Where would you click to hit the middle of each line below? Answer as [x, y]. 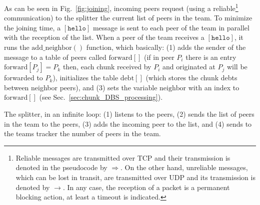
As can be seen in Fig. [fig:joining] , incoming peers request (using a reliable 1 [121, 7]
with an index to [214, 87]
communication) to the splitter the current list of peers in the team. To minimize [128, 18]
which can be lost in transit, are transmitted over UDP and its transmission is [135, 177]
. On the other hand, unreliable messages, [184, 167]
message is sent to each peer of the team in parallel [171, 27]
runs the [17, 47]
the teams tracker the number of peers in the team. [82, 133]
